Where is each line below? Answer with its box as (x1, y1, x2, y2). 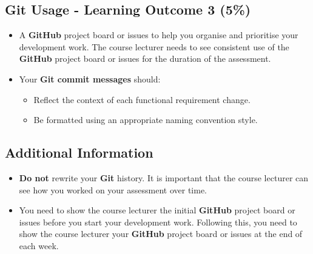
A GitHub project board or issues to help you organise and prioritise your (19, 28, 298, 41)
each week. (19, 239, 59, 252)
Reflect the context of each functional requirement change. (33, 93, 251, 105)
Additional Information (5, 143, 153, 162)
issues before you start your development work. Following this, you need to (19, 215, 297, 228)
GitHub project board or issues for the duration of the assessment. (19, 52, 271, 65)
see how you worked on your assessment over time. (19, 183, 207, 196)
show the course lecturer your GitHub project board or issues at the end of (19, 227, 303, 240)
